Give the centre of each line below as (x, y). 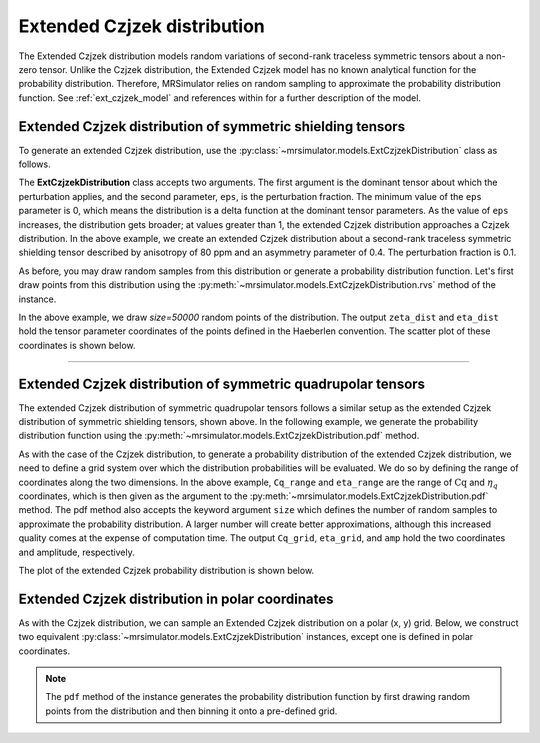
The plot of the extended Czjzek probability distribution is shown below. (166, 570)
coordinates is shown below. (77, 345)
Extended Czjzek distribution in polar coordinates (176, 598)
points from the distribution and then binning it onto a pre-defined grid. (191, 711)
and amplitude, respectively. (76, 552)
